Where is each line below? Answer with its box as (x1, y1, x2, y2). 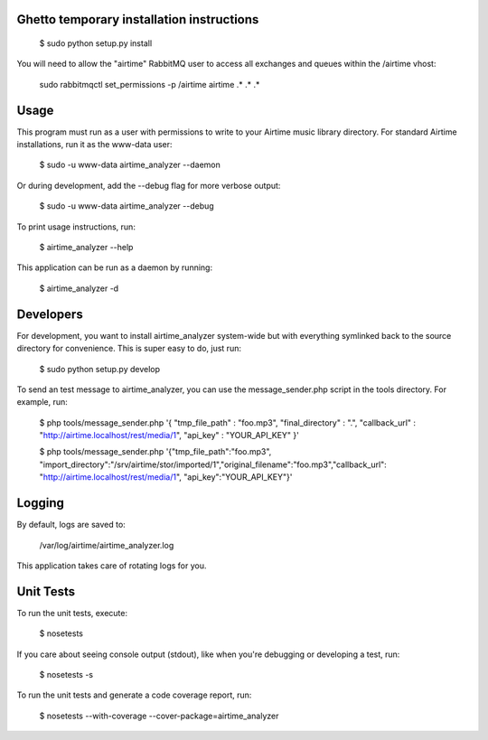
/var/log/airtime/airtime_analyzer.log (39, 539, 174, 550)
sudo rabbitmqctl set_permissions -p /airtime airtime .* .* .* (39, 79, 260, 89)
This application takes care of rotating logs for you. (16, 560, 207, 571)
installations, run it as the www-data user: (16, 139, 173, 150)
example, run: (16, 397, 68, 407)
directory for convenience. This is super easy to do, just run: (16, 343, 241, 354)
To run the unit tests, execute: (16, 607, 128, 618)
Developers (16, 306, 83, 322)
